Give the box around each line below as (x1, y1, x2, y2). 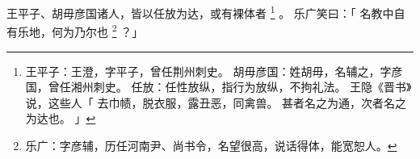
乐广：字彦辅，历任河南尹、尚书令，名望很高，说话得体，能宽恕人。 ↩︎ (25, 136, 397, 153)
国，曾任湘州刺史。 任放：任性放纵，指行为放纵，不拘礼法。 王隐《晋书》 (25, 78, 412, 95)
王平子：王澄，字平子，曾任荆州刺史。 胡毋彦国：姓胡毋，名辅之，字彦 (25, 62, 403, 79)
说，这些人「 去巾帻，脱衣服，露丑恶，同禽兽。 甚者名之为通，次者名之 (25, 94, 407, 111)
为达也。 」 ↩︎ (25, 110, 96, 127)
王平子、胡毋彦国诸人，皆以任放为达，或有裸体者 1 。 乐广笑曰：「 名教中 (6, 2, 394, 21)
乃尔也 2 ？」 (73, 21, 144, 40)
